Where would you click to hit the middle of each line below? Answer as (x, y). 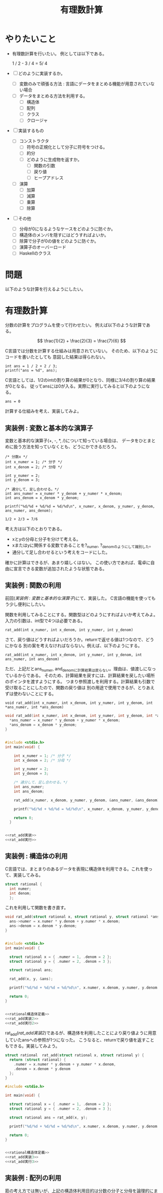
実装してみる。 (28, 875)
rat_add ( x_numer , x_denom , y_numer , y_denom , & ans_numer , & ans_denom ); (88, 800)
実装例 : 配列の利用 (33, 1178)
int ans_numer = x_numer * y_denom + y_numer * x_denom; (64, 494)
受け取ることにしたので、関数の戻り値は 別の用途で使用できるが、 (71, 688)
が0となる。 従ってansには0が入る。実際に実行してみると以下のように (75, 386)
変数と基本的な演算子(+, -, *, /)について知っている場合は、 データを (72, 440)
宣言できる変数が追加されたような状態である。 (60, 569)
